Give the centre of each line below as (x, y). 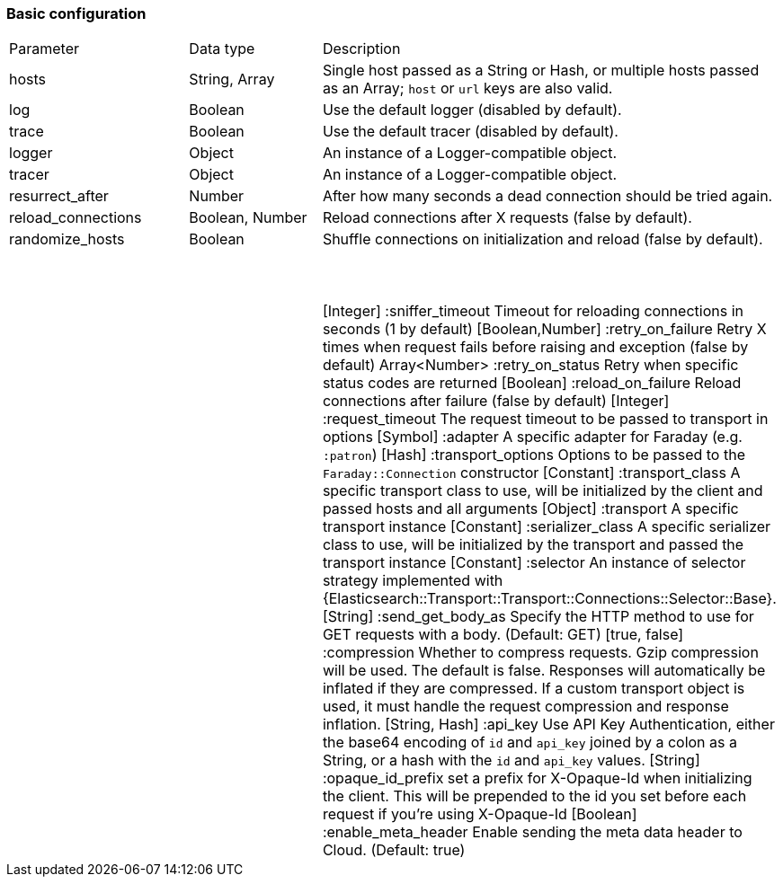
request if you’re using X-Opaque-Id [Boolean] (480, 814)
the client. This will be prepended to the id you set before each (534, 796)
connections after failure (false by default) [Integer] (496, 401)
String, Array (232, 80)
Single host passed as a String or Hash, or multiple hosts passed (541, 71)
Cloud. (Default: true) (394, 850)
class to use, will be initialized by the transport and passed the (533, 545)
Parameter (44, 49)
